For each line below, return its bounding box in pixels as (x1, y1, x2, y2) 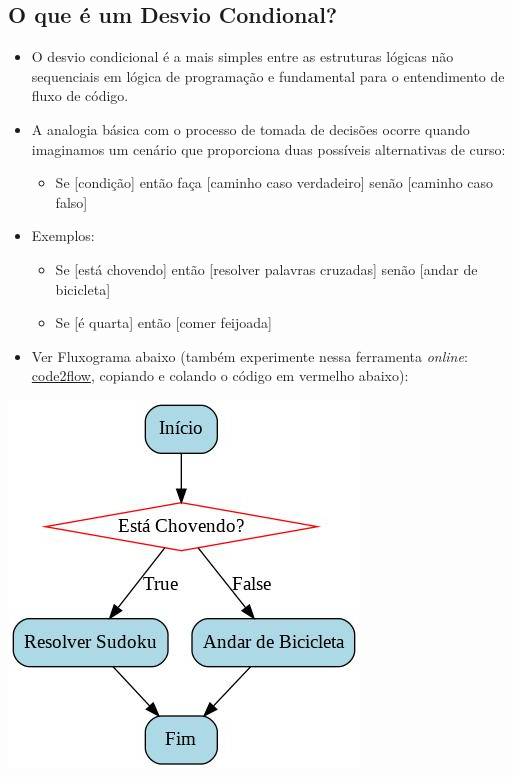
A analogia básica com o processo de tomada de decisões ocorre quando (31, 118, 470, 139)
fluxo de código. (31, 85, 129, 106)
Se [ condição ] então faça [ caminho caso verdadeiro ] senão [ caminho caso (55, 172, 494, 193)
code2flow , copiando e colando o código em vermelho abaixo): (31, 365, 409, 386)
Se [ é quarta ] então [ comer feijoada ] (55, 312, 272, 333)
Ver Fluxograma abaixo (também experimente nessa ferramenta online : (31, 345, 468, 366)
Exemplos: (31, 225, 95, 246)
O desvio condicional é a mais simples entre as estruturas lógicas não (31, 46, 454, 67)
